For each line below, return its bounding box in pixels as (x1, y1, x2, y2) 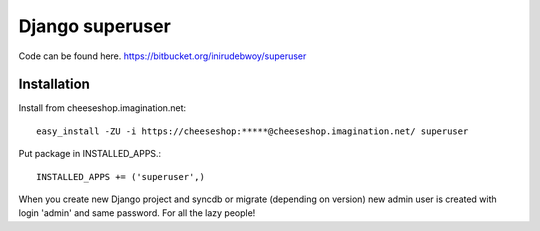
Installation (18, 76, 90, 93)
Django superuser (18, 15, 172, 37)
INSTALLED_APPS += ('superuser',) (36, 171, 205, 182)
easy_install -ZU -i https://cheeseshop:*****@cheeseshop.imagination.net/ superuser (36, 125, 469, 137)
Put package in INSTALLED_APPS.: (18, 148, 162, 160)
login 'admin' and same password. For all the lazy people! (18, 207, 256, 219)
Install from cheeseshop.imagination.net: (18, 102, 187, 114)
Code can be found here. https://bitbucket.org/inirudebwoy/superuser (18, 50, 307, 62)
